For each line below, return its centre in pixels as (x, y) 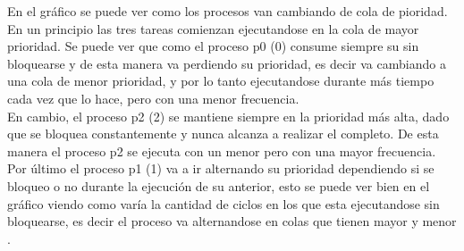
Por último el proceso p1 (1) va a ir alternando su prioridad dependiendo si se (221, 168)
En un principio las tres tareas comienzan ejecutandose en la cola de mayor (213, 28)
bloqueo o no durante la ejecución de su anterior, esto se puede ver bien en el (219, 185)
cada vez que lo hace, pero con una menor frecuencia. (153, 98)
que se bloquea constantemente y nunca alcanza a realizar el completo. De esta (223, 134)
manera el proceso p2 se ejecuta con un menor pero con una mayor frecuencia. (222, 151)
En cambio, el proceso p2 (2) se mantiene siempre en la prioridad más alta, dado (228, 116)
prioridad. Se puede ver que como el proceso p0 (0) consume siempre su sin (213, 46)
